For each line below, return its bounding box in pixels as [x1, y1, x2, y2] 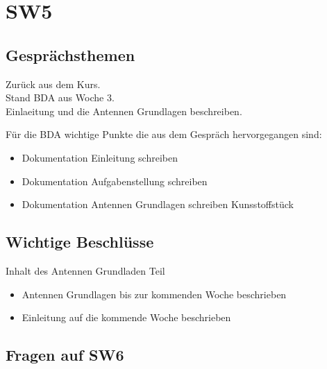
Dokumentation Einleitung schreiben [22, 150, 178, 164]
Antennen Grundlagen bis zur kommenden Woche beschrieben [22, 286, 287, 301]
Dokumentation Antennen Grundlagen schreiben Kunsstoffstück [22, 197, 294, 212]
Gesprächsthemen [6, 44, 135, 65]
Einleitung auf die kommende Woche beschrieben [22, 310, 231, 325]
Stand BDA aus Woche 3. [6, 90, 115, 105]
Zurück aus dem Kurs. [6, 76, 101, 91]
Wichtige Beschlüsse [6, 231, 154, 252]
